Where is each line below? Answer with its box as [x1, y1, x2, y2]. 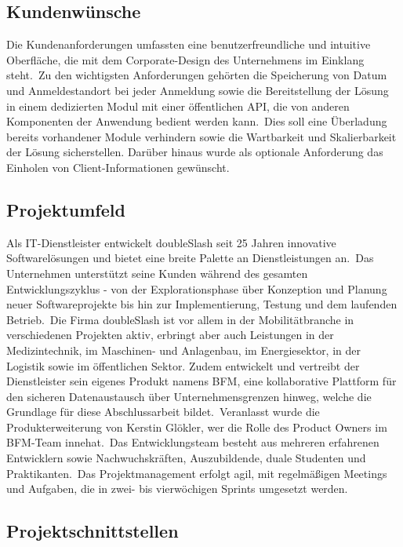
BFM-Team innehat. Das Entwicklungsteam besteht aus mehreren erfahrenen [6, 434, 379, 450]
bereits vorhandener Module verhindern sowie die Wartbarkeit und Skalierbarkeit [6, 128, 397, 144]
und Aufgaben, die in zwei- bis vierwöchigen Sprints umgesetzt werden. [6, 480, 348, 497]
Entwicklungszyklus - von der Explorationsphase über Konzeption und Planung [6, 280, 387, 297]
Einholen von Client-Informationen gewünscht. [6, 159, 230, 175]
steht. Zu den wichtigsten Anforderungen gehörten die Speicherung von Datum [6, 67, 387, 83]
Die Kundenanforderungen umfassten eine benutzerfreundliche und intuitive [6, 36, 371, 53]
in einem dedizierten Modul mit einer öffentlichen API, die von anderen [6, 97, 350, 114]
